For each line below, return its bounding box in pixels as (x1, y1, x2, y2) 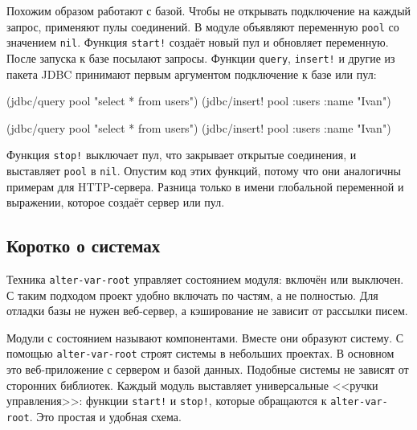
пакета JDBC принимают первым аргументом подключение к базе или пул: (6, 65, 377, 82)
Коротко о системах (6, 233, 161, 258)
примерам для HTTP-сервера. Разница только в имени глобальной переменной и (6, 178, 404, 195)
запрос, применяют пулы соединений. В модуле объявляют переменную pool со (6, 18, 399, 35)
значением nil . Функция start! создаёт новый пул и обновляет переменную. (6, 34, 389, 51)
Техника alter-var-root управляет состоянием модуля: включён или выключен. (6, 271, 404, 288)
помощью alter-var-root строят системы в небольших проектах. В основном (6, 345, 395, 362)
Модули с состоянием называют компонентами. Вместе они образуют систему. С (6, 329, 404, 346)
